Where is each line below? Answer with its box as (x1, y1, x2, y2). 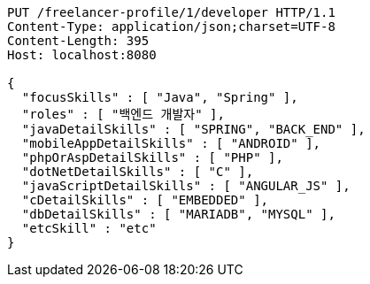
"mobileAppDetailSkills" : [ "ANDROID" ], (21, 136, 321, 150)
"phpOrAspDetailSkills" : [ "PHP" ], (21, 150, 283, 165)
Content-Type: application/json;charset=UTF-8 (7, 19, 335, 34)
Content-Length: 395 (7, 34, 150, 48)
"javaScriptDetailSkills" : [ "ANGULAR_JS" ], (21, 179, 351, 193)
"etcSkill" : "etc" (21, 221, 157, 235)
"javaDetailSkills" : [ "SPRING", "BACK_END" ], (21, 122, 366, 136)
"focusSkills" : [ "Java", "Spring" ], (21, 90, 298, 104)
